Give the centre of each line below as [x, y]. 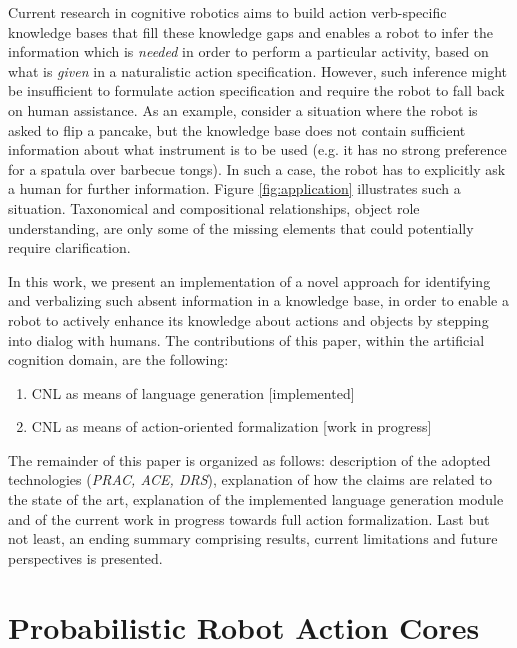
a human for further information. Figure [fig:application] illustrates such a [234, 188]
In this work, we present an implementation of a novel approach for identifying [249, 280]
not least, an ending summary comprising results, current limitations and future [253, 538]
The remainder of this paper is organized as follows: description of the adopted [249, 459]
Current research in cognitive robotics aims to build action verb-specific [227, 12]
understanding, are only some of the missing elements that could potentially [241, 227]
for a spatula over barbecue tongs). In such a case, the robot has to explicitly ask [257, 168]
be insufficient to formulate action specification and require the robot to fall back [256, 90]
